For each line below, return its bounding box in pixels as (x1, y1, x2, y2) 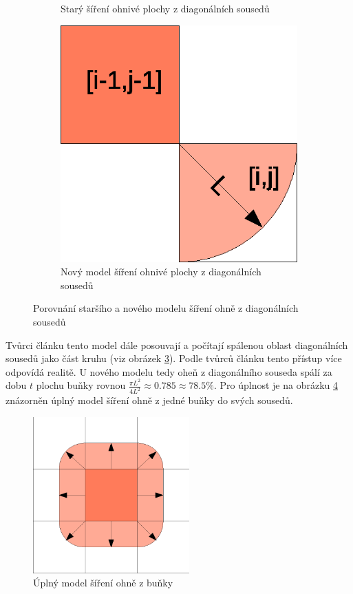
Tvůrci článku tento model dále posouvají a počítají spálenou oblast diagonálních (6, 337, 348, 352)
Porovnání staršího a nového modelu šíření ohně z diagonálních (33, 301, 299, 315)
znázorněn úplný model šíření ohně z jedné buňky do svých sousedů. (6, 393, 293, 407)
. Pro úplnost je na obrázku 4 (213, 378, 338, 392)
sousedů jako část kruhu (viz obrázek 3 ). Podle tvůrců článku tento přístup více (6, 351, 342, 365)
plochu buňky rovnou (36, 378, 126, 392)
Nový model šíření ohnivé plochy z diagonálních (61, 264, 261, 279)
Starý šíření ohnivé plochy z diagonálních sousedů (61, 1, 270, 15)
